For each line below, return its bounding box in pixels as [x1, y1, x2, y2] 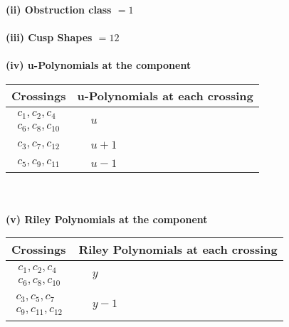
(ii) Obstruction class [6, 2, 112, 16]
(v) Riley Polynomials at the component [6, 211, 208, 226]
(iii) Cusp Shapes [6, 30, 93, 45]
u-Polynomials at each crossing [77, 87, 253, 104]
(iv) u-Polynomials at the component [6, 58, 191, 73]
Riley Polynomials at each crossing [78, 241, 278, 258]
